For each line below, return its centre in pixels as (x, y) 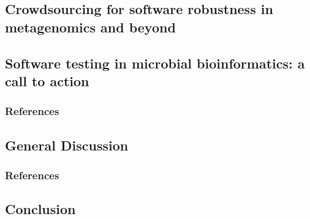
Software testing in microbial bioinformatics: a (155, 63)
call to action (47, 80)
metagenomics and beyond (90, 27)
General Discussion (67, 145)
